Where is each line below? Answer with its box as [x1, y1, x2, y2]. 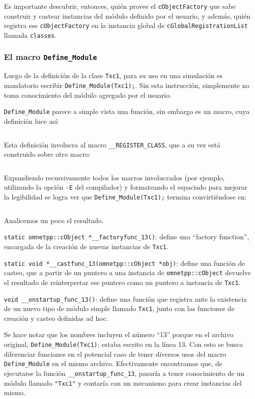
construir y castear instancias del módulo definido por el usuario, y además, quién [4, 10, 251, 21]
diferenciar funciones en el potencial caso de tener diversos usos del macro [4, 348, 227, 359]
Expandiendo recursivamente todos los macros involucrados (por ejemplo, [4, 172, 225, 182]
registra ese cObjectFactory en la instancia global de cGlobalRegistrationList [4, 20, 248, 30]
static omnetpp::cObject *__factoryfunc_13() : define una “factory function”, [4, 231, 249, 242]
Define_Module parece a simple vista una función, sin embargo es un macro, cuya [4, 106, 250, 116]
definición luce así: [4, 115, 59, 126]
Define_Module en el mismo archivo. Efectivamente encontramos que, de [4, 358, 223, 369]
